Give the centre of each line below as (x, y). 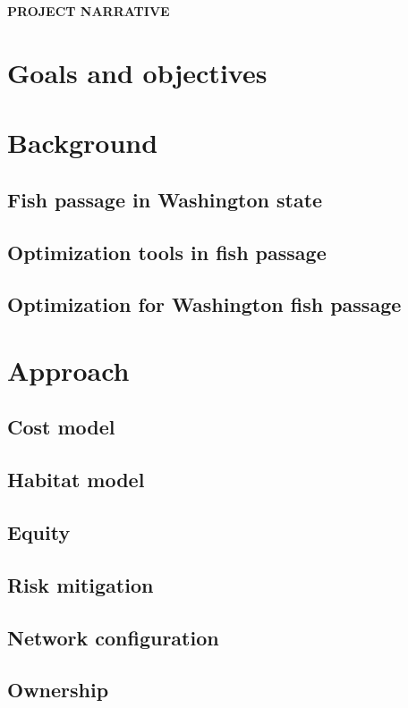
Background (83, 143)
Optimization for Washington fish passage (204, 304)
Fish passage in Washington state (165, 199)
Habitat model (76, 480)
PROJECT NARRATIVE (89, 11)
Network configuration (113, 637)
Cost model (61, 427)
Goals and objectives (137, 72)
